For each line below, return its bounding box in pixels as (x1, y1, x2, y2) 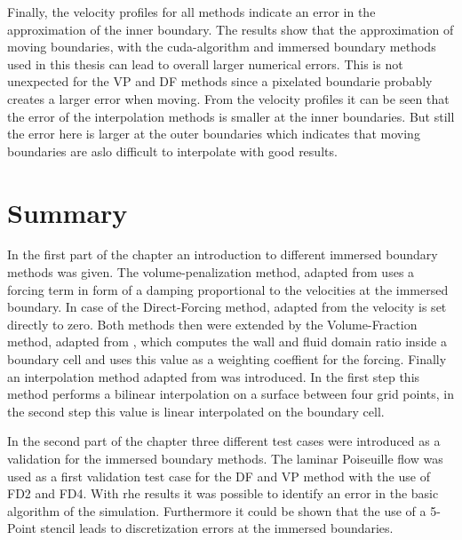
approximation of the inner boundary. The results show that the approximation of (7, 20, 454, 38)
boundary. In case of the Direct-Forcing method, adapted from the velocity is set (7, 298, 447, 316)
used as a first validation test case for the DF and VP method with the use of (7, 466, 430, 485)
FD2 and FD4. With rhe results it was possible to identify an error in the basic (7, 484, 439, 503)
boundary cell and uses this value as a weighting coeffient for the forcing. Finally (7, 350, 447, 369)
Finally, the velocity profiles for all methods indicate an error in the (7, 3, 376, 20)
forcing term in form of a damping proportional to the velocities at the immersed (7, 280, 449, 298)
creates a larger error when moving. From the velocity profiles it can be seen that (7, 89, 450, 107)
